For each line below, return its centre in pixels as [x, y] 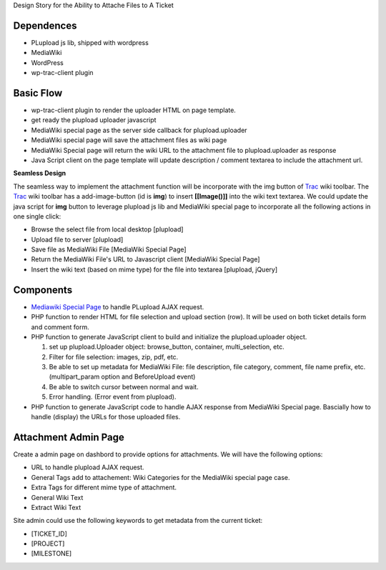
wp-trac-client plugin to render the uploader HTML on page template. [133, 110]
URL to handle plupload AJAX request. [88, 467]
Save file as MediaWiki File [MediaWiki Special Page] [109, 249]
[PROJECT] [48, 544]
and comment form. [60, 327]
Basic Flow [38, 93]
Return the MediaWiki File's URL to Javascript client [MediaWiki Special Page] [145, 259]
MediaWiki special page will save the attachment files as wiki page [129, 140]
